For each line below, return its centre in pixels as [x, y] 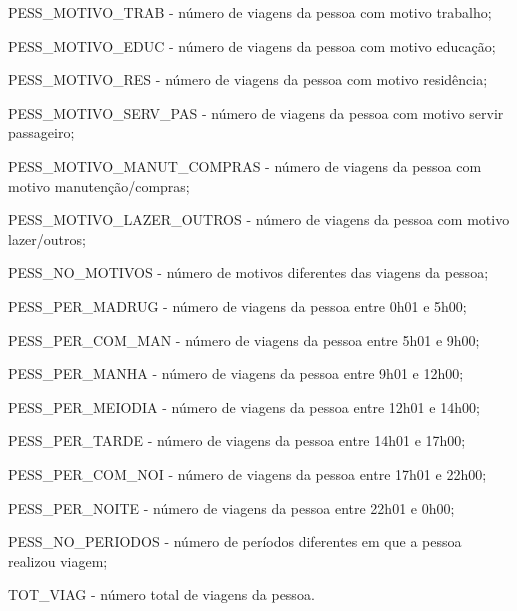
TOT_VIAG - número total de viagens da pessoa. [161, 594]
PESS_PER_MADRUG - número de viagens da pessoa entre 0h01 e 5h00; [237, 305]
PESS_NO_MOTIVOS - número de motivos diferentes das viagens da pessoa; [248, 272]
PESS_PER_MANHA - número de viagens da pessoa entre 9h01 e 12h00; [236, 373]
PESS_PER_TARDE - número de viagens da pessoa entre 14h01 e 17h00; [237, 440]
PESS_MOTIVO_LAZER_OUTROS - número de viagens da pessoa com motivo [259, 219]
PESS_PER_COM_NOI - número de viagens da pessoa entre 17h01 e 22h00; [247, 473]
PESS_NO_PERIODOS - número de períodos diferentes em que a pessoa [235, 541]
